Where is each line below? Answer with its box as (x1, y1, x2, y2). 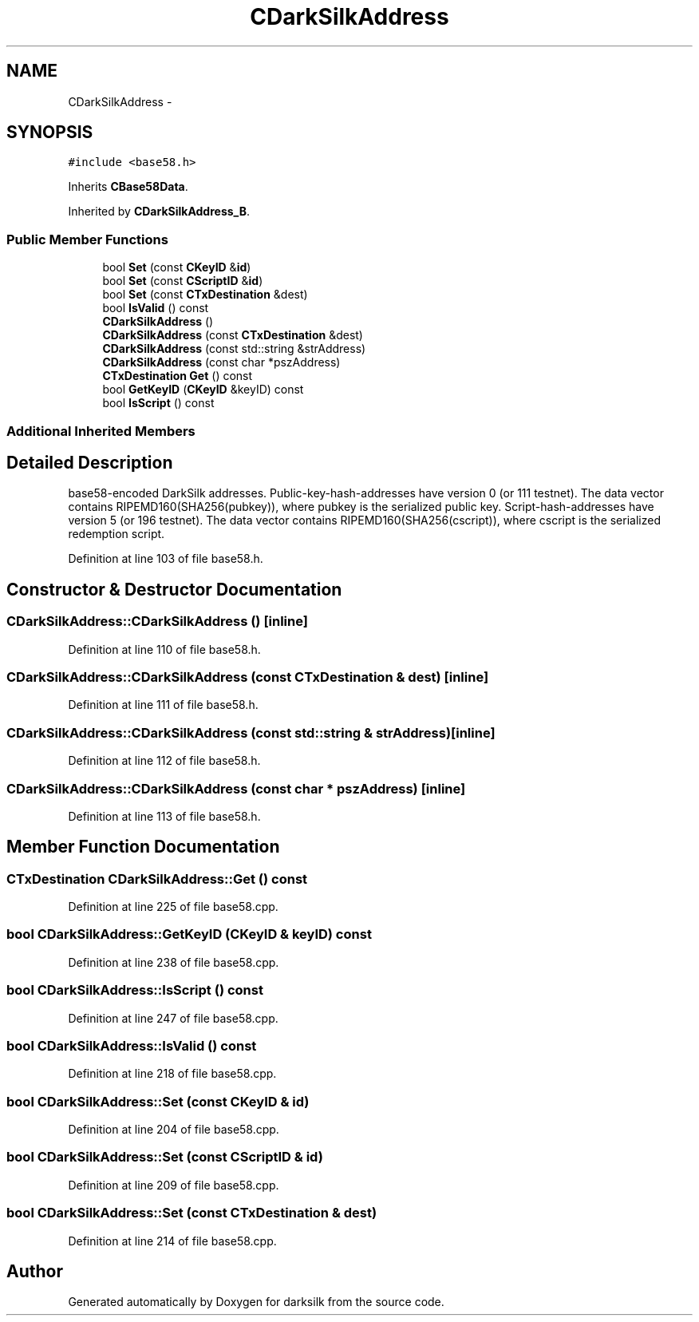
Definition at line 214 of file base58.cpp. (68, 1233, 277, 1248)
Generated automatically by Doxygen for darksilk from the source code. (68, 1295, 444, 1309)
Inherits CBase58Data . (68, 180, 188, 194)
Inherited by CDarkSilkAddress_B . (68, 204, 251, 219)
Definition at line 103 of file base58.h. (68, 552, 263, 566)
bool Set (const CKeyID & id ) (102, 260, 251, 275)
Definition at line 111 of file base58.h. (68, 698, 259, 712)
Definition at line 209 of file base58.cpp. (68, 1178, 279, 1192)
